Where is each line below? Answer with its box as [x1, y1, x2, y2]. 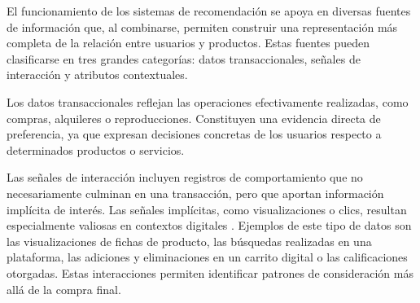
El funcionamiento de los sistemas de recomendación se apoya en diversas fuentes [7, 2, 411, 19]
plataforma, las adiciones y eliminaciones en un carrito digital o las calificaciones [7, 248, 408, 266]
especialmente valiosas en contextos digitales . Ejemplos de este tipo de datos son [7, 217, 412, 234]
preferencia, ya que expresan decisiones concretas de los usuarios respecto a [7, 125, 382, 143]
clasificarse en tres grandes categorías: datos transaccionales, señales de [7, 50, 361, 67]
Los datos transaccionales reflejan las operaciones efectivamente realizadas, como [7, 93, 409, 110]
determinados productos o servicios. [7, 141, 185, 158]
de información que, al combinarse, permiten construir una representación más [7, 18, 398, 35]
